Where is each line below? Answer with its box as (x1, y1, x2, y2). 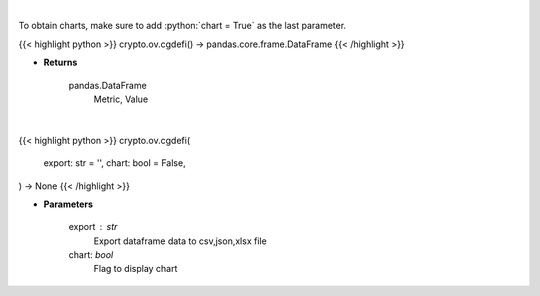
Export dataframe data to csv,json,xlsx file (93, 235, 267, 247)
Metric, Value (93, 93, 149, 105)
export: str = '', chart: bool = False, (43, 157, 186, 169)
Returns (43, 56, 78, 69)
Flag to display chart (93, 263, 178, 275)
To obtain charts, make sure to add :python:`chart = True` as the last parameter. (18, 20, 347, 32)
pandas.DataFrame (68, 79, 147, 91)
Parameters (43, 198, 94, 210)
